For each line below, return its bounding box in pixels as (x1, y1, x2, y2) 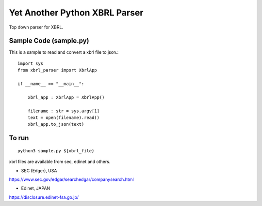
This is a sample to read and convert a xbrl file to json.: (9, 49, 119, 55)
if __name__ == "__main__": (17, 81, 84, 87)
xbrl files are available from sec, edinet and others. (9, 159, 111, 164)
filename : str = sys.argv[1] (27, 108, 99, 114)
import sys (17, 60, 44, 66)
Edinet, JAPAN (21, 185, 50, 191)
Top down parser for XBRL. (9, 24, 63, 30)
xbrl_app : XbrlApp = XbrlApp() (27, 94, 105, 100)
